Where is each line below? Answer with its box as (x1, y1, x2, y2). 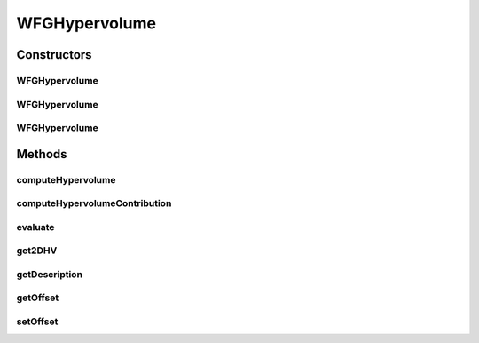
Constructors (16, 47, 92, 62)
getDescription (16, 267, 83, 280)
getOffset (16, 291, 59, 304)
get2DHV (16, 244, 58, 257)
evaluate (16, 220, 55, 233)
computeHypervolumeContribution (16, 197, 172, 210)
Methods (16, 147, 67, 162)
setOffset (16, 315, 59, 328)
